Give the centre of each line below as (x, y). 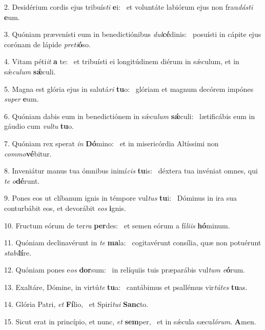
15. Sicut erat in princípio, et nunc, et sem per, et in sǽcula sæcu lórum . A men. (130, 322)
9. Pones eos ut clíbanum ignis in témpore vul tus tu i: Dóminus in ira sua (120, 198)
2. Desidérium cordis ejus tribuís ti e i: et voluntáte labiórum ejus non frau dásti (129, 7)
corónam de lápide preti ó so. (47, 44)
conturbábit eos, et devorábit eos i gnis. (65, 208)
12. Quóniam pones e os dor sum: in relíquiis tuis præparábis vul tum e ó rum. (125, 270)
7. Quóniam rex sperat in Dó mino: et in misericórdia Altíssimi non (111, 143)
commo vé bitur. (28, 153)
